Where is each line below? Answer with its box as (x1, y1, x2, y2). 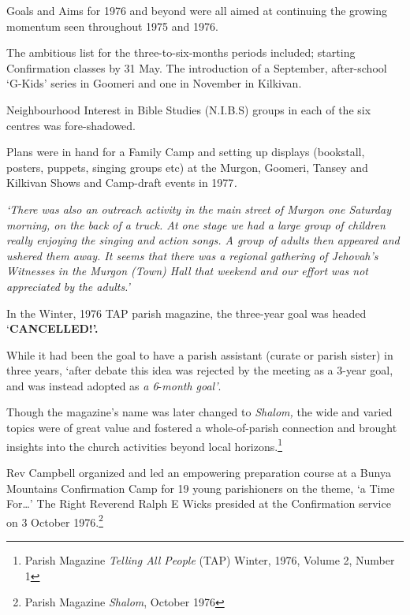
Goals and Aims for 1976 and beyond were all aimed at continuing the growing (6, 2, 387, 18)
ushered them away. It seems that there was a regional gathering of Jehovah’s (6, 247, 378, 263)
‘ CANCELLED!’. (6, 320, 99, 337)
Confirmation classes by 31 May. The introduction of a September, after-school (6, 59, 387, 76)
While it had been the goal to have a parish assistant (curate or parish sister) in (6, 346, 393, 363)
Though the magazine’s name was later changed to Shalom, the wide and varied (6, 404, 393, 420)
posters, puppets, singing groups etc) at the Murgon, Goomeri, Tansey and (6, 158, 368, 175)
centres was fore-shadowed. (6, 117, 136, 133)
